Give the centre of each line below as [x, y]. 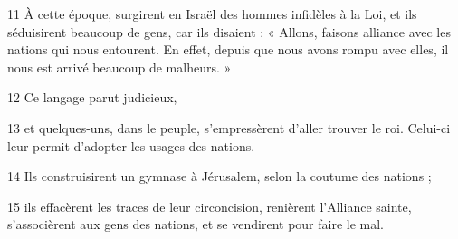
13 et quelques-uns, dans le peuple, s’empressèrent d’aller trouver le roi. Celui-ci [229, 127]
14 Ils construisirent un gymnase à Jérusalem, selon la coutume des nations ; [219, 176]
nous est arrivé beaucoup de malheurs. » [119, 67]
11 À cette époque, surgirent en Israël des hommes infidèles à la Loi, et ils [212, 14]
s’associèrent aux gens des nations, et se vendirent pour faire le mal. [196, 224]
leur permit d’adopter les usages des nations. [131, 145]
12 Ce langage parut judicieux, [92, 97]
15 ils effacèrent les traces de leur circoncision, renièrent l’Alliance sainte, [210, 206]
